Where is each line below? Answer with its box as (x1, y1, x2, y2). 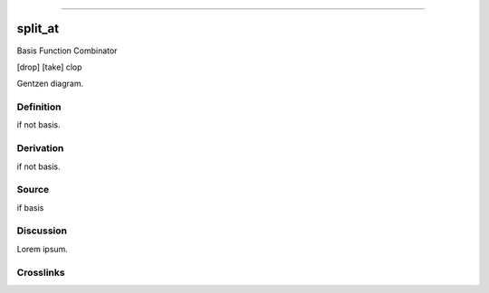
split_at (16, 21, 59, 36)
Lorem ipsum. (16, 243, 68, 254)
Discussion (16, 224, 68, 237)
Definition (16, 100, 62, 113)
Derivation (16, 142, 64, 155)
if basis (16, 202, 44, 213)
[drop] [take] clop (16, 61, 82, 72)
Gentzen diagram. (16, 78, 84, 90)
